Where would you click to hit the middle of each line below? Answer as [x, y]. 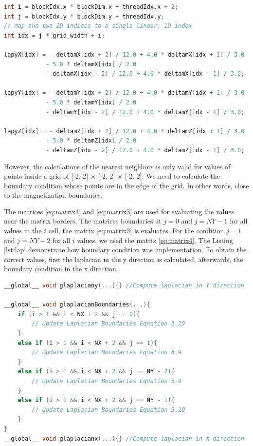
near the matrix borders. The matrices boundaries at [83, 221]
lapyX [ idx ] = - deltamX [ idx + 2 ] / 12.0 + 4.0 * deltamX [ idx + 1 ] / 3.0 [124, 54]
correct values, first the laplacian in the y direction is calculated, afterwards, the [124, 259]
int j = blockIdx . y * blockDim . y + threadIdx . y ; [84, 16]
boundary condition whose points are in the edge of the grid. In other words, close [126, 185]
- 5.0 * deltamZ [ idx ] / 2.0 [91, 141]
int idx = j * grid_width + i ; [54, 35]
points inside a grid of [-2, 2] [46, 176]
